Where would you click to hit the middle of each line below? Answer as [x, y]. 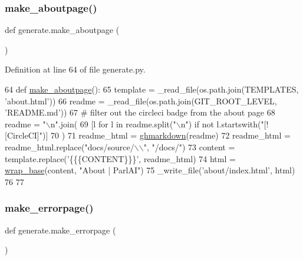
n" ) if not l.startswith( [221, 124]
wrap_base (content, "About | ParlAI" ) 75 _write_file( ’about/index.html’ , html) [150, 170]
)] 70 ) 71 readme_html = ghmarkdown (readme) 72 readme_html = [167, 135]
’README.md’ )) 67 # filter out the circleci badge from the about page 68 [140, 112]
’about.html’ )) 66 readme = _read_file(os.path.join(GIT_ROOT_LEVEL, [141, 101]
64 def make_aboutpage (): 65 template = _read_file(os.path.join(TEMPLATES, [152, 89]
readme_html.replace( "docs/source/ [70, 147]
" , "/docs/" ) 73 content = [189, 147]
